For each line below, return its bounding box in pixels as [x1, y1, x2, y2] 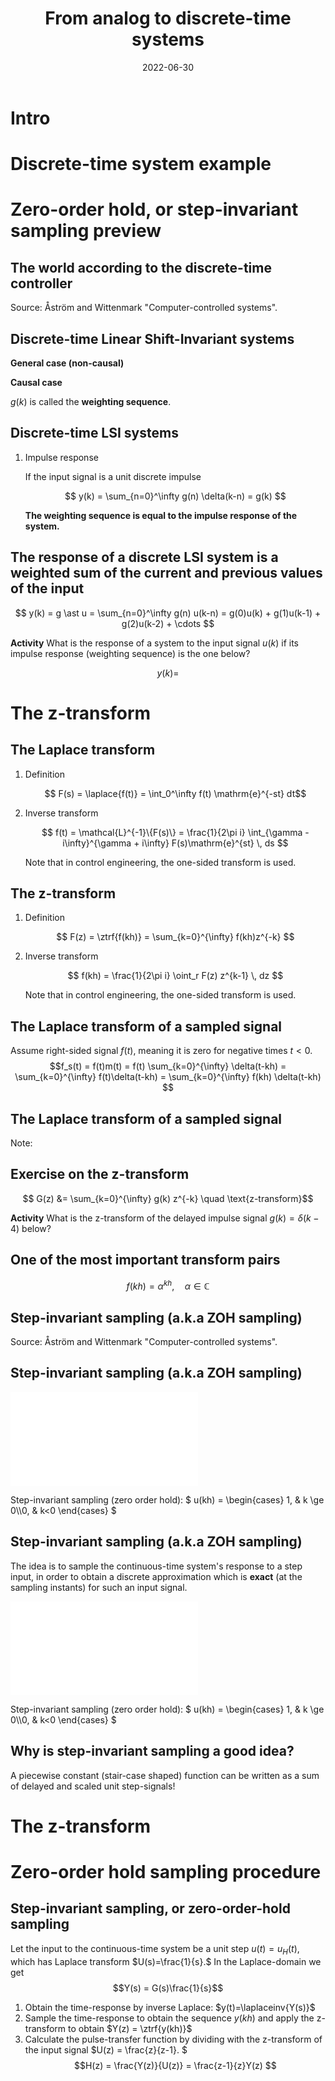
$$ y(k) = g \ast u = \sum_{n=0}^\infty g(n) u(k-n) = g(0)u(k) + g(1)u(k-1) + [14, 607, 322, 619]
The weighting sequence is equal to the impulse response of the [24, 509, 298, 521]
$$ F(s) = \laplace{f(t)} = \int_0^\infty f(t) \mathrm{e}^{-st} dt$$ [44, 787, 307, 799]
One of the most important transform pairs [10, 1252, 281, 1269]
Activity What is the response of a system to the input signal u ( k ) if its [10, 637, 299, 649]
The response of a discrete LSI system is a [10, 549, 279, 566]
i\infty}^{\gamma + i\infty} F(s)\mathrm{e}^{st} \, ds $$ [62, 837, 289, 849]
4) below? [10, 1222, 52, 1234]
